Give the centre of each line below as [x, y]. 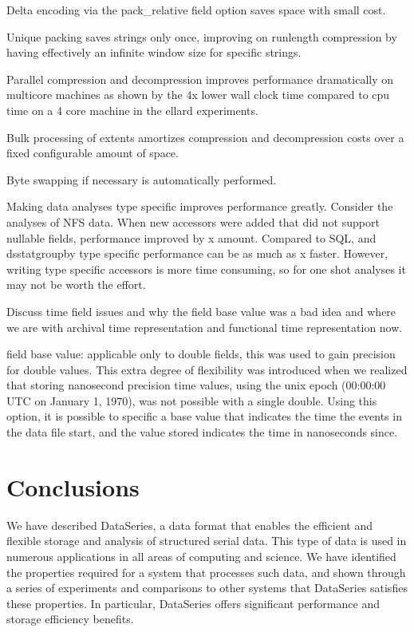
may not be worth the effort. [76, 284]
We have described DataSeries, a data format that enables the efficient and [190, 525]
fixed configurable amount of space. [93, 153]
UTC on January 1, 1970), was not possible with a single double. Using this [192, 400]
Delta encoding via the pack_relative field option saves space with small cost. [196, 10]
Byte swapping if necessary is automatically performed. [142, 179]
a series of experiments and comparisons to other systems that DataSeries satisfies [207, 588]
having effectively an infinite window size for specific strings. [154, 52]
